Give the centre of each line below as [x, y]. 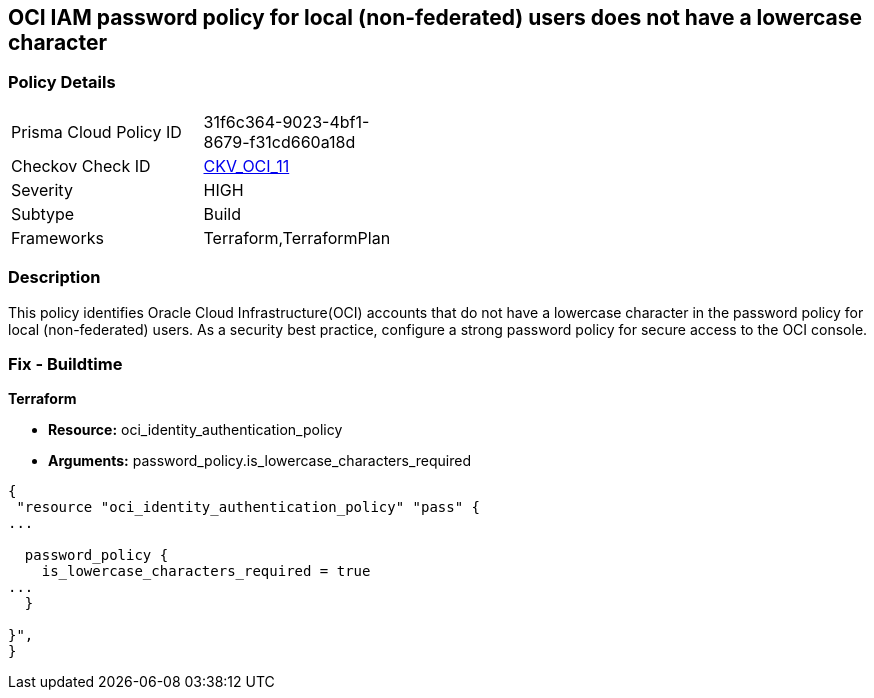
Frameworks [57, 237]
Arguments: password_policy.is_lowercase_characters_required [259, 461]
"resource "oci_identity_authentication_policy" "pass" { [248, 507]
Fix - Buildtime [65, 363]
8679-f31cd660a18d [279, 141]
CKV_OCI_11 [246, 165]
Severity [42, 189]
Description [54, 277]
